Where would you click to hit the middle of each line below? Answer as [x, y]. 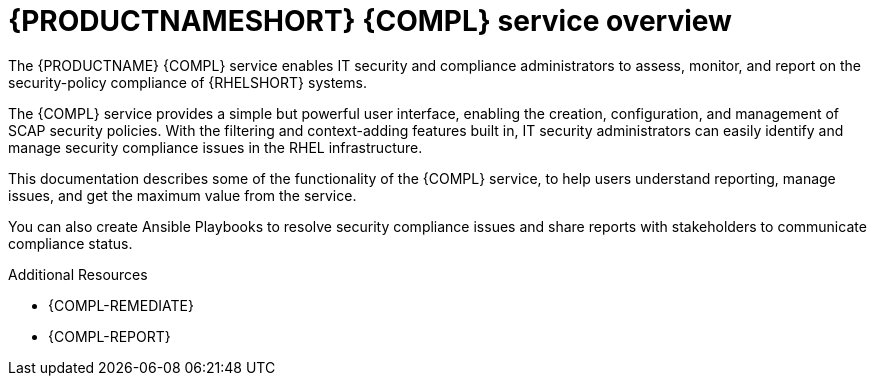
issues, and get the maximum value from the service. [182, 195]
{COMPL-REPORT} [109, 336]
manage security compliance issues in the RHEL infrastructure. [215, 147]
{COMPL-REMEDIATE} [121, 305]
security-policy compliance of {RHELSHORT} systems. [187, 82]
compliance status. [70, 243]
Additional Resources [78, 274]
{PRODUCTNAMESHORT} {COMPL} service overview [370, 21]
